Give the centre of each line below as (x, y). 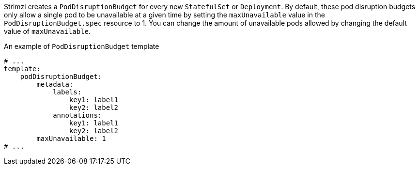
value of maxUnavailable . (47, 31)
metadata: (55, 84)
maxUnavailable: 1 (71, 138)
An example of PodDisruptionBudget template (82, 46)
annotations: (78, 115)
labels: (67, 92)
